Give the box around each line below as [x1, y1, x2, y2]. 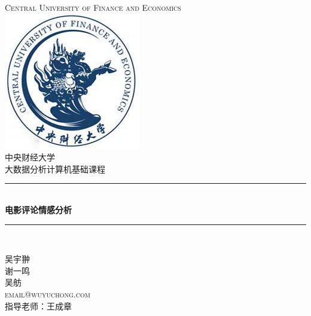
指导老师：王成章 [5, 299, 72, 312]
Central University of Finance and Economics [5, 1, 181, 13]
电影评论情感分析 [5, 203, 72, 215]
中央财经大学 [5, 151, 55, 163]
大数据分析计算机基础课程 [5, 162, 105, 175]
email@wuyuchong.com [5, 287, 90, 300]
